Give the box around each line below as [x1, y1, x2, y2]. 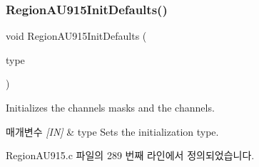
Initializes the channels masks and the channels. [6, 100, 215, 114]
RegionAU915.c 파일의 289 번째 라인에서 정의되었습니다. [6, 148, 255, 163]
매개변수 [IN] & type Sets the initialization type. [6, 124, 219, 139]
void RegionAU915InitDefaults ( [6, 28, 147, 43]
